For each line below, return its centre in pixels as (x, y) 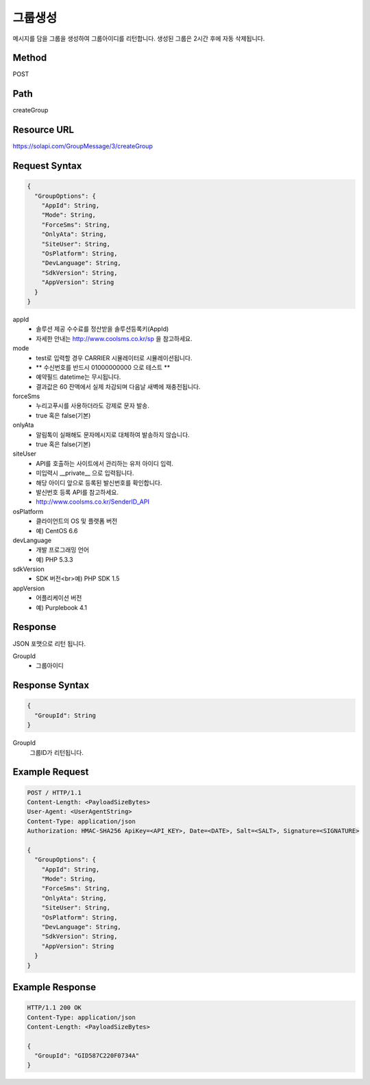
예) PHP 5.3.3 (54, 559)
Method (30, 58)
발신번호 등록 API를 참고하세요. (77, 492)
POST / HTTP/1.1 (54, 792)
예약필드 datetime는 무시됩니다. (78, 377)
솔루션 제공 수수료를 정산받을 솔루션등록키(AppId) (102, 329)
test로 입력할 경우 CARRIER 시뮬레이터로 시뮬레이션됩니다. (114, 358)
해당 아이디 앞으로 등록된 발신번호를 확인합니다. (99, 482)
